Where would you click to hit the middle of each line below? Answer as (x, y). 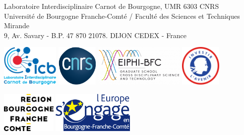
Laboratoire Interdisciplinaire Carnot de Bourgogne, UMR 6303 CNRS (112, 6)
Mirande (17, 25)
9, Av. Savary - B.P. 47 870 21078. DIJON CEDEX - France (95, 35)
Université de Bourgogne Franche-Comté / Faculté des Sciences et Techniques (122, 16)
